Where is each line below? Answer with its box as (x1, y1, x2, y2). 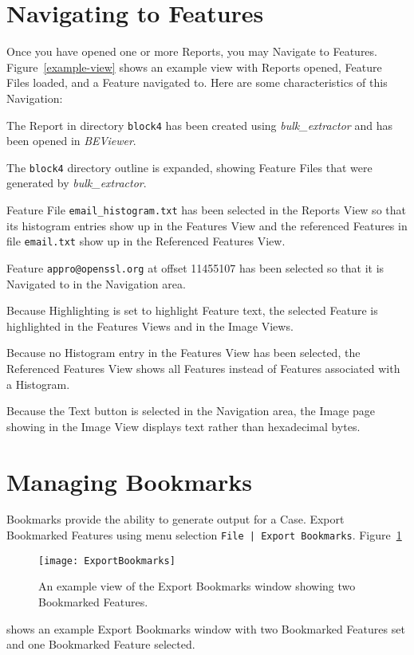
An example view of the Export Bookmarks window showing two (38, 578, 356, 594)
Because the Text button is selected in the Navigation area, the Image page (6, 402, 376, 419)
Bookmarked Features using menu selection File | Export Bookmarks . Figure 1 (6, 527, 402, 543)
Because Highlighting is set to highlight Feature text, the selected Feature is (6, 302, 378, 319)
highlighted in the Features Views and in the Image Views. (6, 317, 294, 334)
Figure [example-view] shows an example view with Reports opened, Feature (6, 58, 382, 75)
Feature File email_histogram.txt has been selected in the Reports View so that (6, 202, 406, 218)
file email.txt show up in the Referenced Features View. (6, 233, 286, 249)
